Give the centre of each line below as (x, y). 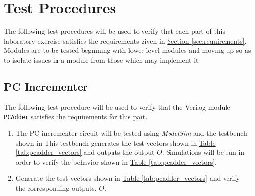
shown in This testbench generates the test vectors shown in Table (115, 142)
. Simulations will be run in (203, 152)
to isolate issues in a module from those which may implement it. (102, 60)
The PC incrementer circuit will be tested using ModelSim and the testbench (131, 133)
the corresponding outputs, (56, 187)
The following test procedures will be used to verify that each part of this (115, 31)
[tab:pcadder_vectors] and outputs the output (85, 152)
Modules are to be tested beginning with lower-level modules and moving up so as (127, 50)
